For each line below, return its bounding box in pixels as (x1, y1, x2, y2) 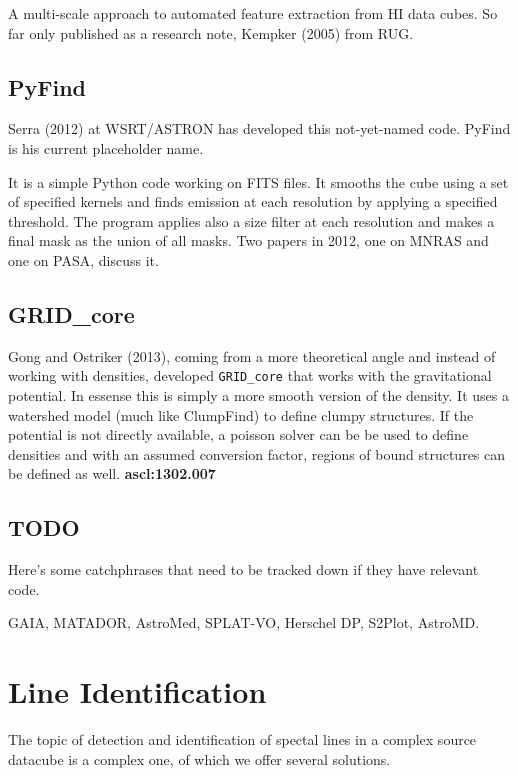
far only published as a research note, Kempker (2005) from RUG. (8, 22, 414, 43)
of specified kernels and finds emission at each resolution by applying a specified (8, 191, 498, 212)
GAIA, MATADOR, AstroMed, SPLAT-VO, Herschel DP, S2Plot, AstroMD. (8, 612, 480, 633)
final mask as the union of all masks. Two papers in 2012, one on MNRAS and (8, 230, 489, 251)
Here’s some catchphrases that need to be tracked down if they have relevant (8, 559, 479, 580)
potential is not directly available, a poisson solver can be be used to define (8, 424, 469, 445)
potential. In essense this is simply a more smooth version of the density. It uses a (8, 385, 509, 405)
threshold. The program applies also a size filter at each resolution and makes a (8, 210, 495, 231)
